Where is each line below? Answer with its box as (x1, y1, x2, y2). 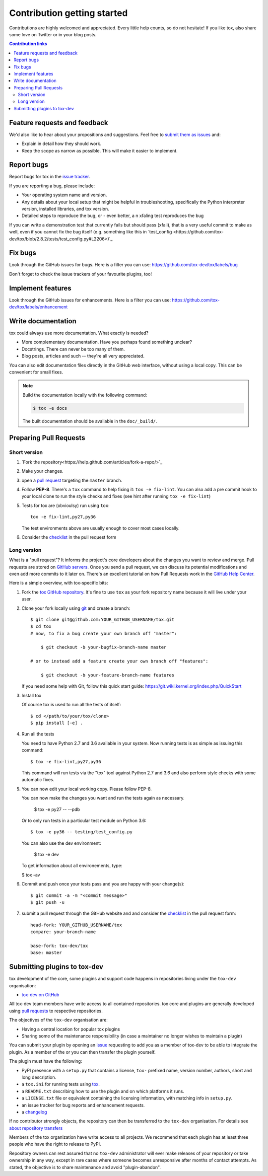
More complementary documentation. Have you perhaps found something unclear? (21, 339, 192, 345)
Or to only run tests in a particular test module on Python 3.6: (21, 817, 146, 823)
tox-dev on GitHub (21, 992, 60, 998)
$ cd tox (30, 624, 52, 629)
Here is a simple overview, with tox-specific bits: (9, 580, 109, 586)
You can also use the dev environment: (21, 840, 101, 846)
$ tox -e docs (33, 405, 67, 411)
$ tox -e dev (34, 852, 59, 858)
